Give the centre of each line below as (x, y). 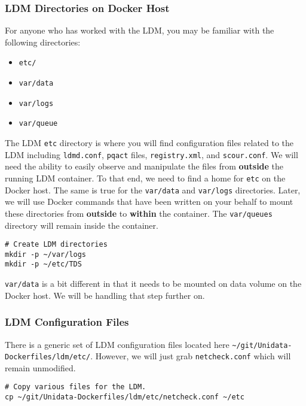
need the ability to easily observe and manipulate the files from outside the (144, 166)
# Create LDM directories (56, 245)
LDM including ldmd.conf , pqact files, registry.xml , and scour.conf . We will (152, 154)
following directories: (43, 42)
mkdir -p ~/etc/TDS (43, 264)
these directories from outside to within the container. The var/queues (139, 213)
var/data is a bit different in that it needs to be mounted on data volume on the (153, 284)
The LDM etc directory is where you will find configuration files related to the (149, 143)
